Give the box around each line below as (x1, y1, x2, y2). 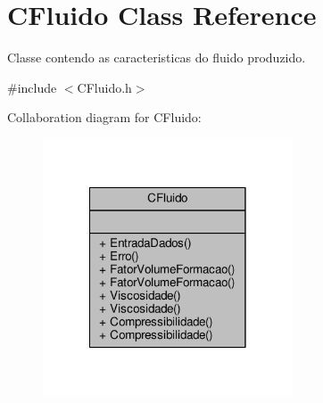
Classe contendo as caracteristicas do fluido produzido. (7, 48, 306, 67)
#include (7, 78, 57, 96)
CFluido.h (77, 78, 132, 96)
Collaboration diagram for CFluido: (7, 108, 202, 127)
